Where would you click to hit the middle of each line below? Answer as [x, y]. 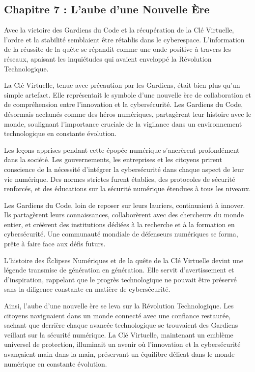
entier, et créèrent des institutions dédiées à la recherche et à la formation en [119, 224]
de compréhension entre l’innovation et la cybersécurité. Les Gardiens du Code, [124, 104]
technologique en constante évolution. [60, 133]
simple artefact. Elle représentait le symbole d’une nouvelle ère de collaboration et [128, 94]
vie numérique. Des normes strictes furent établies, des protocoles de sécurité [120, 179]
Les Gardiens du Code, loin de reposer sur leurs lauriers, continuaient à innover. [125, 205]
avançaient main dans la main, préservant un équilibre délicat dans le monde [119, 354]
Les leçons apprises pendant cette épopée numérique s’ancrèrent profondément [122, 150]
